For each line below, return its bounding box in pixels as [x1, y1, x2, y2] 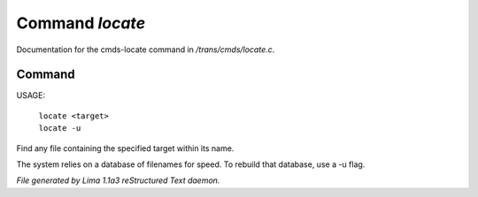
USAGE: [16, 90, 46, 101]
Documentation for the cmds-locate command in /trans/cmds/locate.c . [16, 44, 275, 55]
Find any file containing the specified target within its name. [16, 142, 235, 154]
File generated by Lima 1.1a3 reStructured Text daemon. [16, 175, 220, 186]
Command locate [16, 13, 146, 33]
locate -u [38, 124, 81, 133]
